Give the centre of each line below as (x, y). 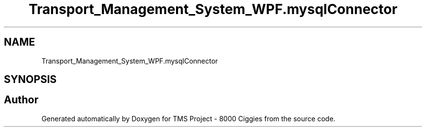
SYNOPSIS (30, 80)
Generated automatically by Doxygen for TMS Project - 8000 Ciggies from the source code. (188, 118)
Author (21, 100)
